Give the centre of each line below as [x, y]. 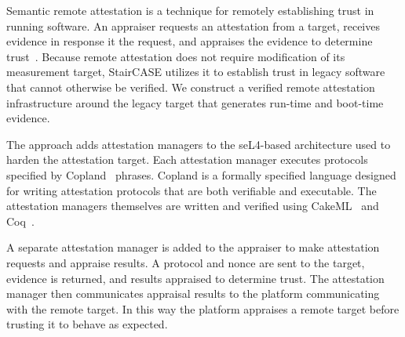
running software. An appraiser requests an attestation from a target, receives [193, 25]
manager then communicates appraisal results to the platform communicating [193, 294]
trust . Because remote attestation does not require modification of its [176, 56]
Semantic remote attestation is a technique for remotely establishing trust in [190, 10]
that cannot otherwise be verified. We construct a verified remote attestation [191, 87]
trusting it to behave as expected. [87, 324]
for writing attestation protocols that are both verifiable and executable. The [192, 190]
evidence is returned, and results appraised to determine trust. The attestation [195, 278]
